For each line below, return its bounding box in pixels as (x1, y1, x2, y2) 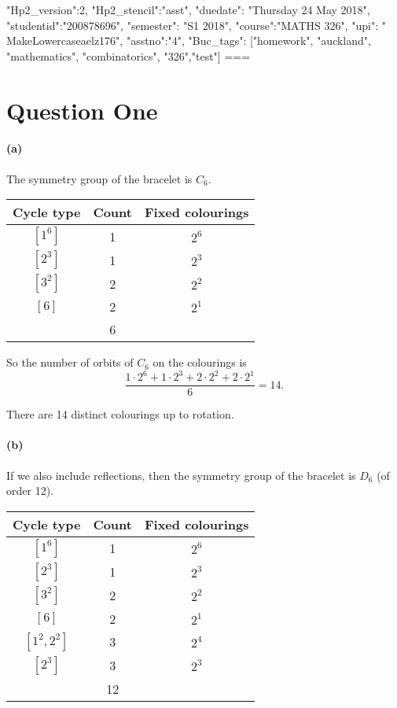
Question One (6, 94, 158, 126)
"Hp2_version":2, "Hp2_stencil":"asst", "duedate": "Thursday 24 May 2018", (6, 2, 370, 17)
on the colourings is (153, 354, 247, 371)
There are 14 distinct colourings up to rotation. (6, 406, 234, 422)
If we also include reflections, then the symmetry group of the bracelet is (6, 466, 356, 483)
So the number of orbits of (6, 354, 134, 371)
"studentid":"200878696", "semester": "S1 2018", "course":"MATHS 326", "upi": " (6, 17, 386, 33)
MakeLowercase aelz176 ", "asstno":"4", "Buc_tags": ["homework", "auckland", (6, 32, 371, 49)
